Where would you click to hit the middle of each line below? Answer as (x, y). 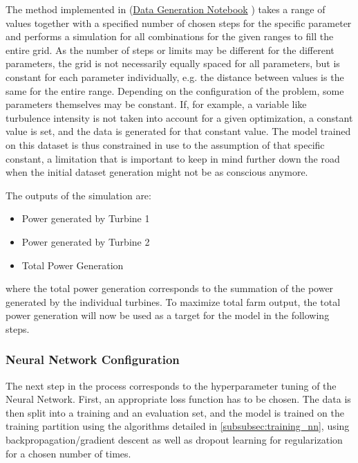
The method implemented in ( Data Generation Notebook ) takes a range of (166, 9)
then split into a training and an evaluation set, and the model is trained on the (175, 412)
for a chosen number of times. (68, 453)
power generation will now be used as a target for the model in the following (168, 315)
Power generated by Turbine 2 (86, 241)
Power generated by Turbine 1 (86, 218)
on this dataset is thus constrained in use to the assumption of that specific (165, 144)
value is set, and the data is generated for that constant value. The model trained (178, 131)
